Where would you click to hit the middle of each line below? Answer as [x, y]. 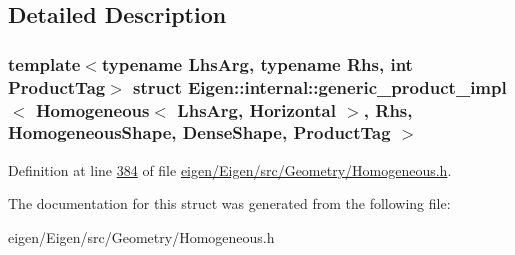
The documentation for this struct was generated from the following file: [229, 203]
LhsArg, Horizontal [256, 109]
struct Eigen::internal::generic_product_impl [320, 86]
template [44, 63]
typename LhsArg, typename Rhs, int [257, 63]
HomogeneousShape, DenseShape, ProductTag [199, 132]
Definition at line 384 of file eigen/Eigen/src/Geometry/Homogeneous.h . [230, 169]
